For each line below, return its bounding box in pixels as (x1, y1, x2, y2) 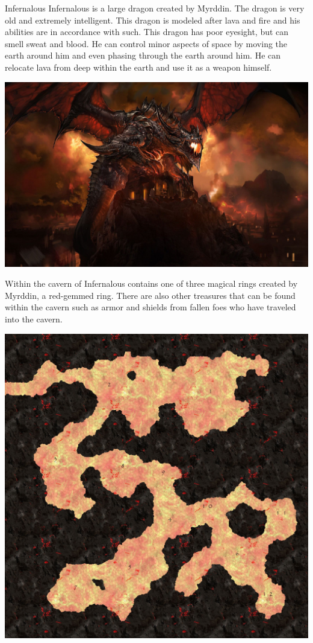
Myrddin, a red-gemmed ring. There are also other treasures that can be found (5, 289, 296, 301)
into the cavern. (5, 313, 63, 325)
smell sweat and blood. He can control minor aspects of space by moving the (5, 37, 288, 50)
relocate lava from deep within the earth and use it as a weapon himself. (5, 60, 272, 73)
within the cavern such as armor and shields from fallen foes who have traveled (5, 301, 296, 313)
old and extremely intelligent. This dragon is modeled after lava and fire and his (5, 13, 300, 26)
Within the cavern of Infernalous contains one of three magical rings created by (5, 277, 298, 290)
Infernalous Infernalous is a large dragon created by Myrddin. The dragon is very (5, 2, 305, 14)
